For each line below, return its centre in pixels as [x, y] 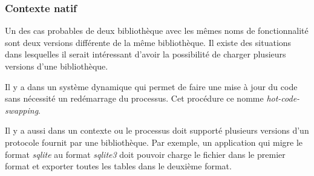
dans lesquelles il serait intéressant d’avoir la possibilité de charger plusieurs [146, 54]
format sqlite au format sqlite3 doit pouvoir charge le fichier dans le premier [145, 154]
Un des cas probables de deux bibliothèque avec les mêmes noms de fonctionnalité [157, 31]
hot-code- [283, 98]
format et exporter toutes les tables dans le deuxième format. [118, 166]
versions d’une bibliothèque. [57, 66]
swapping [22, 110]
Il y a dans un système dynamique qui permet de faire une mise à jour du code [151, 86]
